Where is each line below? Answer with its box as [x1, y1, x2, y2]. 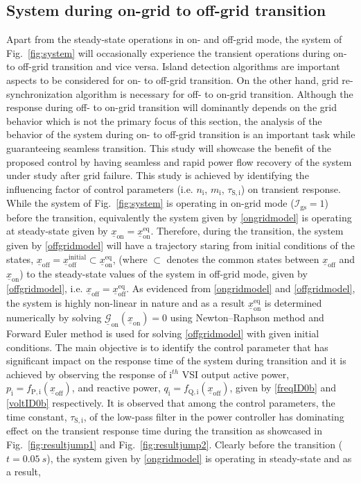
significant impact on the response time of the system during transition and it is [6, 353, 346, 368]
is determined [264, 295, 322, 310]
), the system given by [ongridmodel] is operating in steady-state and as [46, 450, 352, 465]
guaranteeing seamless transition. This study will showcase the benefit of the [6, 140, 331, 155]
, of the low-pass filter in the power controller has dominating [83, 409, 344, 423]
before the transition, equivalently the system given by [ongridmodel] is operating [6, 210, 352, 224]
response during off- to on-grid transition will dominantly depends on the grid [6, 100, 337, 115]
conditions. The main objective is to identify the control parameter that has [6, 339, 328, 354]
